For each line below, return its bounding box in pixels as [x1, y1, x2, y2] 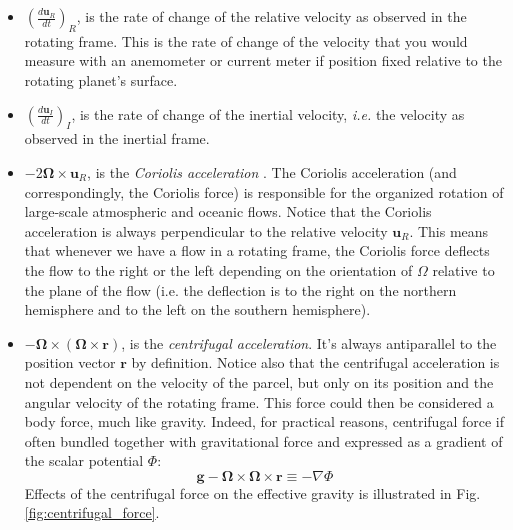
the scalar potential [24, 450, 144, 471]
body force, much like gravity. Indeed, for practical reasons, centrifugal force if [24, 411, 504, 432]
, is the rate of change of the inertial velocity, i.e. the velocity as [71, 103, 465, 124]
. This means [409, 220, 489, 241]
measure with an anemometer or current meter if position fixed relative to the [24, 50, 502, 71]
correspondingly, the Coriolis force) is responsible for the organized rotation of [24, 181, 504, 202]
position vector [24, 352, 116, 373]
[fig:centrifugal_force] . [24, 502, 160, 523]
